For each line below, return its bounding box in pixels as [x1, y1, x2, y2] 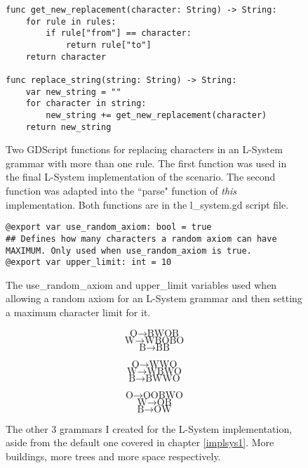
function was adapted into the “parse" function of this [6, 183, 237, 197]
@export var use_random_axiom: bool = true [6, 222, 212, 233]
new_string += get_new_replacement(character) [46, 110, 267, 120]
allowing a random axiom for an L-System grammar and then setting [6, 291, 302, 306]
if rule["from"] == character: [46, 28, 192, 39]
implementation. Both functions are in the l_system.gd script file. [6, 197, 289, 212]
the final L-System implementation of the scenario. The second [6, 169, 276, 184]
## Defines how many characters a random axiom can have [6, 233, 277, 244]
